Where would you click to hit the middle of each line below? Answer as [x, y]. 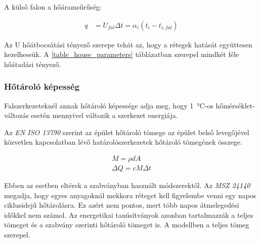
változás [16, 115]
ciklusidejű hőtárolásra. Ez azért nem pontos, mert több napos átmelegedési [122, 205]
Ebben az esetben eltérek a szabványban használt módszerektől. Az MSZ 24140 [127, 185]
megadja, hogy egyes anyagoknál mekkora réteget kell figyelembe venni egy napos [130, 195]
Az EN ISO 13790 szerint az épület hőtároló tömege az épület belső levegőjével [127, 132]
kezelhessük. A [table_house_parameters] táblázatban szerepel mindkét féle [122, 54]
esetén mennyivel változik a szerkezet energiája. [104, 115]
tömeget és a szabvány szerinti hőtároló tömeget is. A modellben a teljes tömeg [127, 225]
